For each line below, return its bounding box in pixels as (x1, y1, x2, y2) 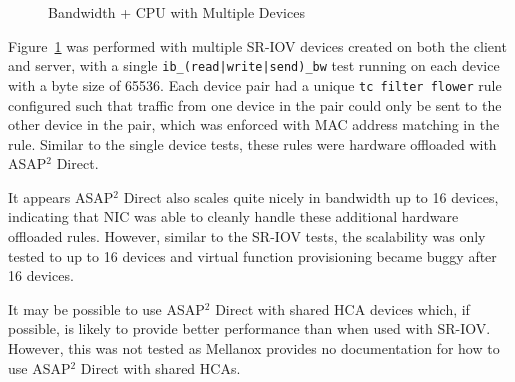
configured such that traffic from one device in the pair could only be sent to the (8, 94, 502, 115)
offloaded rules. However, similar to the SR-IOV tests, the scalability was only (8, 226, 486, 247)
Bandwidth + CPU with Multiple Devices (48, 2, 305, 22)
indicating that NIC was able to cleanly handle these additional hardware (8, 206, 459, 227)
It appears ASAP (8, 186, 114, 207)
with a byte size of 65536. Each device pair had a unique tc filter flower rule (8, 74, 502, 95)
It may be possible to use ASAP (8, 298, 205, 319)
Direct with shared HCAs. (80, 357, 241, 378)
